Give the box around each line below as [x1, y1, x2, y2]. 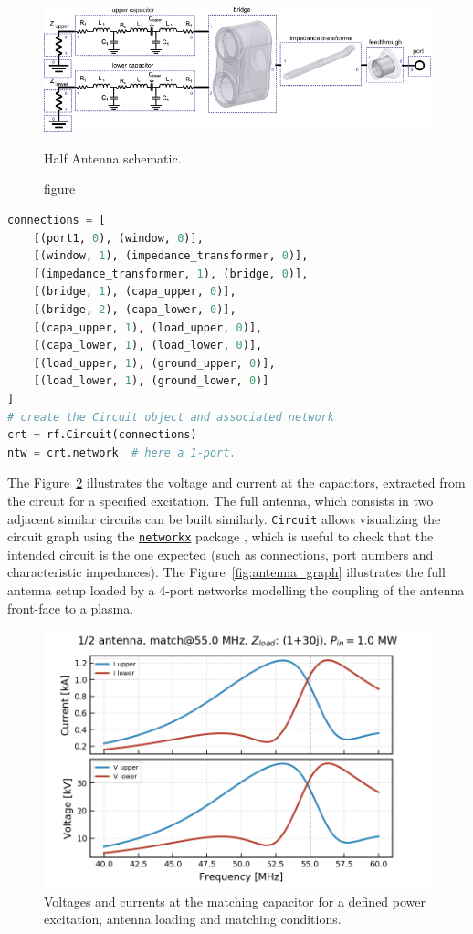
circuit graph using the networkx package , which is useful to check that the [7, 527, 434, 546]
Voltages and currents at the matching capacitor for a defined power [44, 891, 426, 910]
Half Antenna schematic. [44, 148, 182, 167]
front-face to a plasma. [7, 598, 134, 617]
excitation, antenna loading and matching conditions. [44, 909, 342, 929]
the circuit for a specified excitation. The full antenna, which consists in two [7, 490, 434, 509]
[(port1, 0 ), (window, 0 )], [33, 231, 204, 245]
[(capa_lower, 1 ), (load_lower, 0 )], [33, 339, 263, 352]
